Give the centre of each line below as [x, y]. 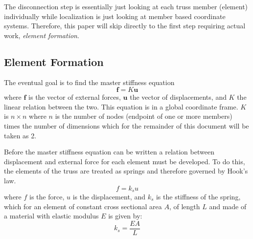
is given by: [125, 216]
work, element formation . [42, 35]
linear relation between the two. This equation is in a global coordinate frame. [121, 106]
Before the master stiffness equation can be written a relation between [109, 152]
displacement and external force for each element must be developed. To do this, [125, 161]
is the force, [47, 196]
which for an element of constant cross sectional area [83, 206]
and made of [228, 206]
